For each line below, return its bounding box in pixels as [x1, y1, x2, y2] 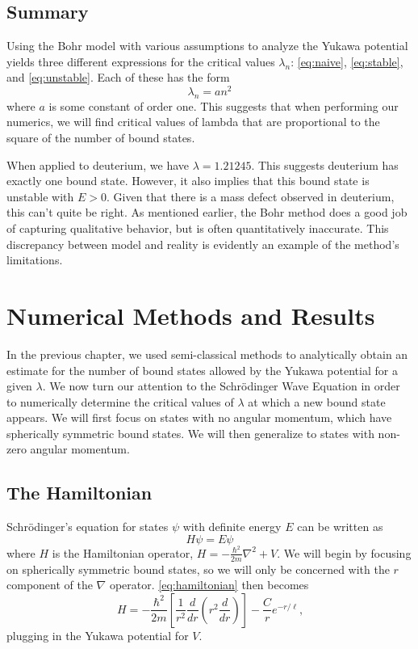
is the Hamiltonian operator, [52, 544, 194, 561]
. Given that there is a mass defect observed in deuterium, [106, 188, 395, 204]
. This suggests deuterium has [251, 156, 399, 173]
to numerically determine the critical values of [6, 393, 234, 410]
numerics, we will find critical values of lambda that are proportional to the [6, 113, 380, 130]
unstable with [6, 188, 74, 204]
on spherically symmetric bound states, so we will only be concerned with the [6, 560, 390, 577]
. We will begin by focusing [277, 544, 412, 561]
